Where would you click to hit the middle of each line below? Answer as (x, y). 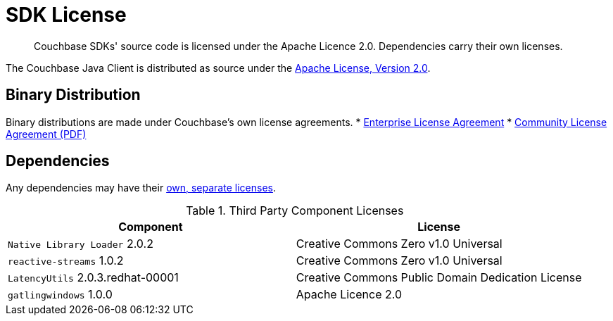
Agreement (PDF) (46, 134)
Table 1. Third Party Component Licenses (295, 211)
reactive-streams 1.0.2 (66, 261)
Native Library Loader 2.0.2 (81, 244)
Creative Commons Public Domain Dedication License (439, 278)
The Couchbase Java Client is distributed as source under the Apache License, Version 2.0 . (218, 68)
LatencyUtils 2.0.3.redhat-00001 (93, 278)
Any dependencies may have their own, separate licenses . (141, 188)
